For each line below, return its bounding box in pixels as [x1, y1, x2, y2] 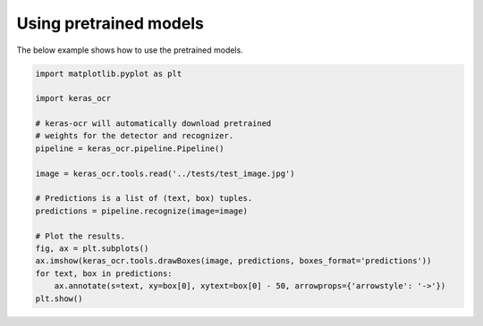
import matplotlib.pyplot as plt [35, 68, 182, 79]
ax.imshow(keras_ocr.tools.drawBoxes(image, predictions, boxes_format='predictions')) [35, 255, 432, 266]
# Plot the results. [35, 230, 125, 241]
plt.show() [35, 293, 83, 304]
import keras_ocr [35, 94, 112, 104]
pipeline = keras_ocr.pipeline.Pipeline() [35, 143, 225, 154]
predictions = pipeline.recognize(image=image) [35, 205, 248, 216]
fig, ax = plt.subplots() [35, 244, 149, 254]
